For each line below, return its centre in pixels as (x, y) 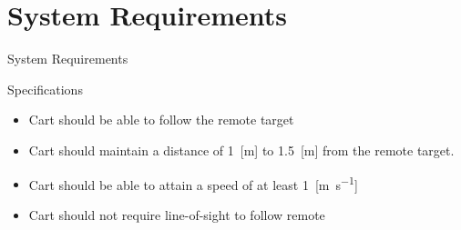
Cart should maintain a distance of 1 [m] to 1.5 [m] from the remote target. (241, 150)
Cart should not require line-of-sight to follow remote (177, 214)
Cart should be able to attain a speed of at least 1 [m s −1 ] (193, 183)
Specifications (45, 89)
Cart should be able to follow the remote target (161, 120)
